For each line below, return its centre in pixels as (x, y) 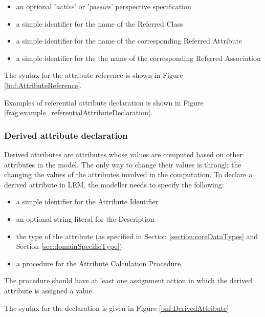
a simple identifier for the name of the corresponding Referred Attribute (129, 41)
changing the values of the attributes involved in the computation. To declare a (128, 174)
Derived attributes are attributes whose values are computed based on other (123, 154)
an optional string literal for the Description (85, 218)
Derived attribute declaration (66, 135)
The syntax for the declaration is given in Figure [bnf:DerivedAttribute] (117, 308)
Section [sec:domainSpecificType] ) (69, 246)
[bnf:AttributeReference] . (43, 85)
